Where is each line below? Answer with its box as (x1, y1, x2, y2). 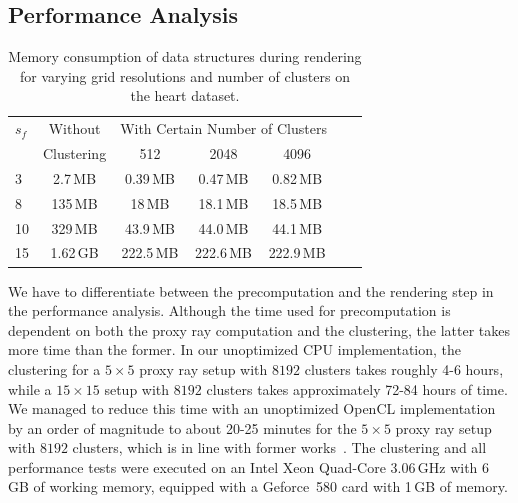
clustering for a (8, 358, 101, 379)
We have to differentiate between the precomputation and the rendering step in (8, 280, 494, 301)
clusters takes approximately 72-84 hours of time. (206, 378, 508, 399)
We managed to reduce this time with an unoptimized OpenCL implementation (8, 398, 496, 419)
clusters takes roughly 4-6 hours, (304, 358, 504, 379)
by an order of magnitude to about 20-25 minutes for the (8, 417, 357, 438)
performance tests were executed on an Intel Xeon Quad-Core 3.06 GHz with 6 (8, 456, 490, 477)
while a (8, 378, 52, 399)
